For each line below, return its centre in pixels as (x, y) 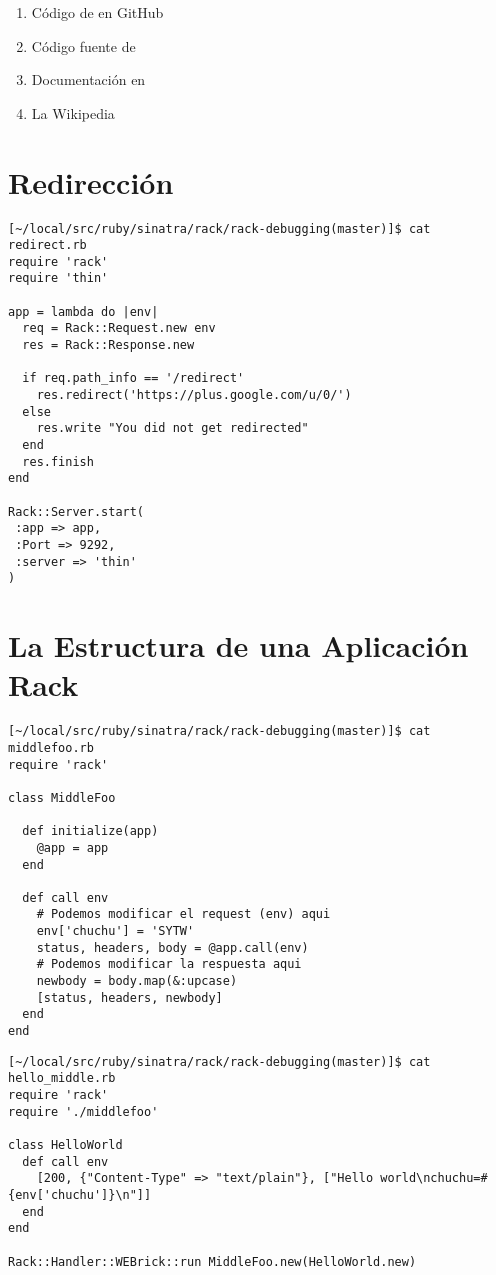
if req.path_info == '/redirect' (133, 378)
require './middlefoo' (83, 1111)
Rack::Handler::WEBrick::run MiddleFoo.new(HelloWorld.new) (212, 1261)
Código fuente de (83, 45)
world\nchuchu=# (434, 1178)
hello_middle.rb (62, 1078)
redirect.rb (47, 245)
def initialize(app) (90, 831)
